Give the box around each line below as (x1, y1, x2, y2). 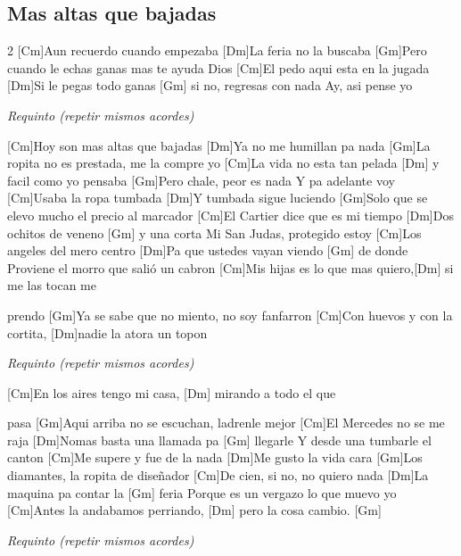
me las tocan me (7, 276, 96, 295)
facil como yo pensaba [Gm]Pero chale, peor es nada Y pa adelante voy (7, 170, 395, 189)
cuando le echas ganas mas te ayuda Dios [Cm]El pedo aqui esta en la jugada (7, 58, 430, 77)
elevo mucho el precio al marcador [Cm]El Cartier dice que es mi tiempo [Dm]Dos (7, 205, 454, 224)
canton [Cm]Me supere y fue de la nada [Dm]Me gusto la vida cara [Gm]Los (7, 448, 423, 467)
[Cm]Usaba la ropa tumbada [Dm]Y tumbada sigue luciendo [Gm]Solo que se (7, 188, 428, 207)
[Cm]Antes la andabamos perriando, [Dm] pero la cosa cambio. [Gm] (7, 501, 382, 519)
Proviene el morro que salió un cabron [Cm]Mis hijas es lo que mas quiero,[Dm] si (7, 258, 454, 277)
